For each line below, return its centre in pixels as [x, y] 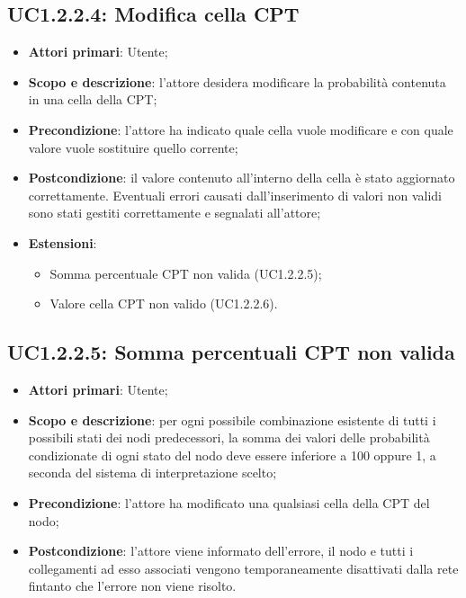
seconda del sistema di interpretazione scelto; [152, 473]
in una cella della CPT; [93, 99]
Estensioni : [63, 242]
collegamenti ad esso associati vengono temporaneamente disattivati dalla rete [243, 568]
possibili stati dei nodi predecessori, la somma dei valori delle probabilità [229, 437]
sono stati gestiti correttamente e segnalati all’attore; [175, 213]
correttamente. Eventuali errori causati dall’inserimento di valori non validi [235, 195]
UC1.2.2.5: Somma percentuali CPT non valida [231, 352]
